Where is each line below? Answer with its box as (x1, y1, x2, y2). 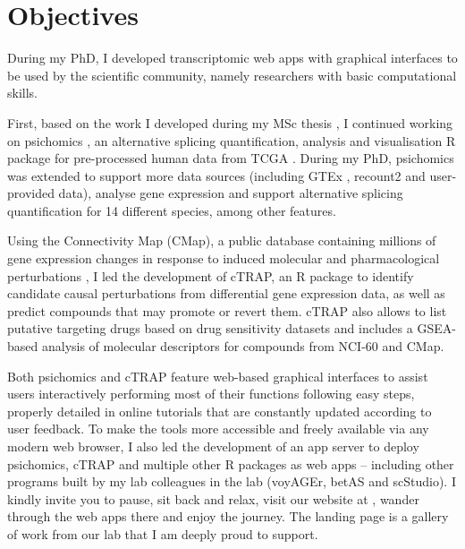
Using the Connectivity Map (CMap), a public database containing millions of (7, 231, 436, 250)
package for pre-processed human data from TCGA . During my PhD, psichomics (7, 149, 454, 167)
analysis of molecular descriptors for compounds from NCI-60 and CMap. (41, 337, 444, 356)
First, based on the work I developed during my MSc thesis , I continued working (7, 113, 453, 132)
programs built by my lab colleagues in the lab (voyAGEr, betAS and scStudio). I (7, 472, 456, 491)
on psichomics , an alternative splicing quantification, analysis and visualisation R (7, 131, 456, 150)
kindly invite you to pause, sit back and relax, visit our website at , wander (7, 489, 419, 508)
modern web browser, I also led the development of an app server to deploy (7, 437, 419, 455)
